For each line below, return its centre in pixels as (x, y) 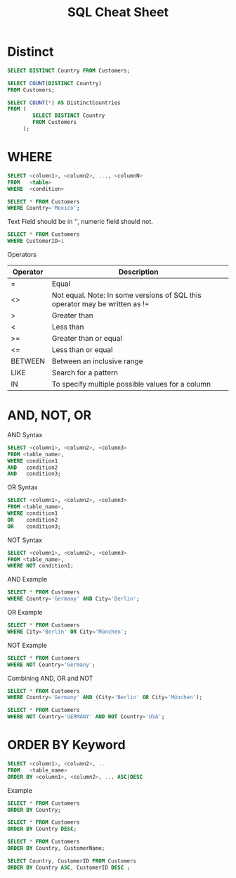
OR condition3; (34, 526)
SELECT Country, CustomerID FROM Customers (72, 861)
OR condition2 (33, 520)
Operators (22, 255)
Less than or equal (82, 350)
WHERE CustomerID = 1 (36, 241)
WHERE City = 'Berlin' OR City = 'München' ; (67, 632)
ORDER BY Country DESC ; (42, 829)
